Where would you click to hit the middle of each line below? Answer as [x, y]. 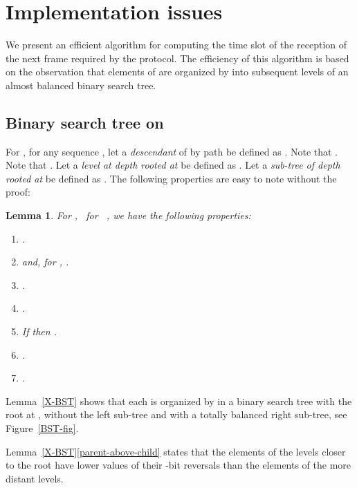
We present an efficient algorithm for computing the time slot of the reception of [176, 45]
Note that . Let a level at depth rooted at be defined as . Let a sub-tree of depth [173, 165]
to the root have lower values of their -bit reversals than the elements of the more [178, 465]
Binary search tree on [85, 122]
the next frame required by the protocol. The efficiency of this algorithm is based [177, 58]
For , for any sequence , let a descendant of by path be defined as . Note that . [172, 151]
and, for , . [45, 262]
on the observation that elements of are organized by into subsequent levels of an [177, 72]
